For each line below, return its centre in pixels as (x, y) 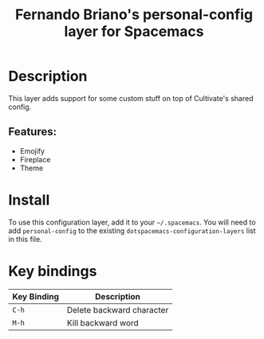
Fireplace (35, 159)
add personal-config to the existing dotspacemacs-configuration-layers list (132, 230)
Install (29, 200)
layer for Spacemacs (134, 31)
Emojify (32, 151)
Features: (33, 132)
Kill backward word (103, 322)
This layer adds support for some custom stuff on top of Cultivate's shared (131, 98)
